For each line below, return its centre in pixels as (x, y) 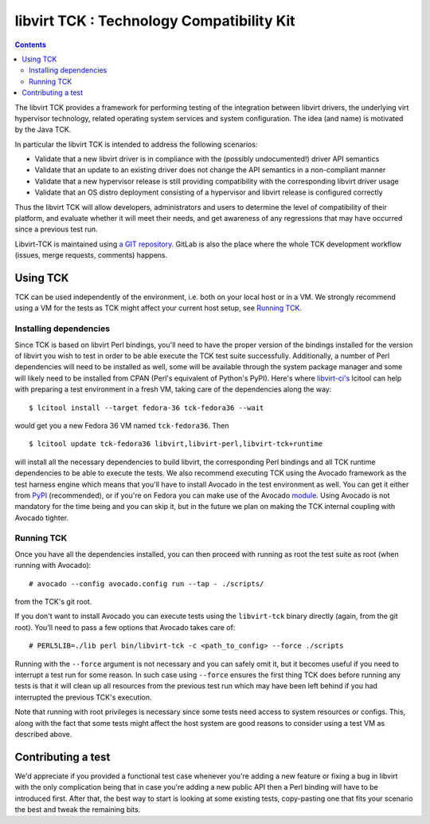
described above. (43, 734)
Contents (31, 45)
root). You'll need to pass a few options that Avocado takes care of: (125, 627)
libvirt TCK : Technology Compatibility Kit (155, 21)
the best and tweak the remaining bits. (78, 809)
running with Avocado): (53, 566)
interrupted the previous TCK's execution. (83, 697)
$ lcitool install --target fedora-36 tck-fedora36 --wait (147, 408)
